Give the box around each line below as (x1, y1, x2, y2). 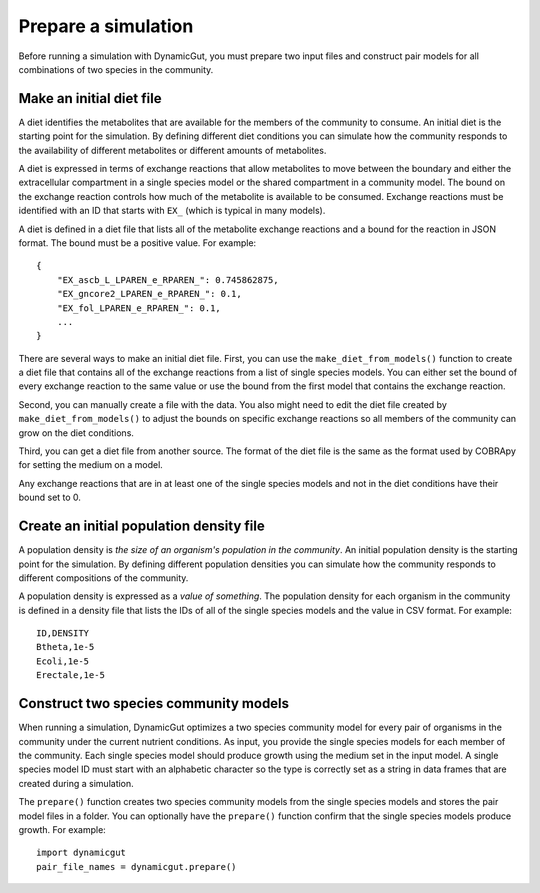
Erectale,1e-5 (36, 670, 105, 681)
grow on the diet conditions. (18, 426, 135, 439)
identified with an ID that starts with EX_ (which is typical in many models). (18, 205, 326, 217)
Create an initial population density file (18, 518, 265, 535)
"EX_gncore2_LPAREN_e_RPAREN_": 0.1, (56, 288, 242, 300)
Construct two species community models (18, 695, 290, 712)
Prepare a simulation (18, 15, 194, 37)
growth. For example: (18, 823, 107, 835)
